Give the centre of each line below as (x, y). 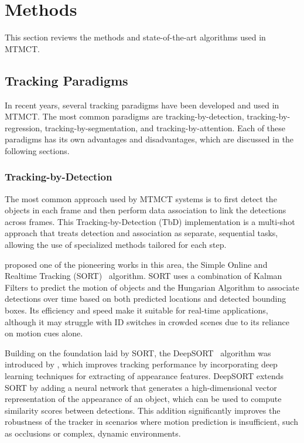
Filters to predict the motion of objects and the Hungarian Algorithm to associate (152, 287)
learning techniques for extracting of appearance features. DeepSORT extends (144, 376)
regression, (24, 127)
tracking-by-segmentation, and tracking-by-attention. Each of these (165, 127)
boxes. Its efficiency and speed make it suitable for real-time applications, (136, 310)
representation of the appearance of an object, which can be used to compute (143, 399)
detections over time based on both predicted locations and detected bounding (146, 299)
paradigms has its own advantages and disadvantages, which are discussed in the (149, 139)
